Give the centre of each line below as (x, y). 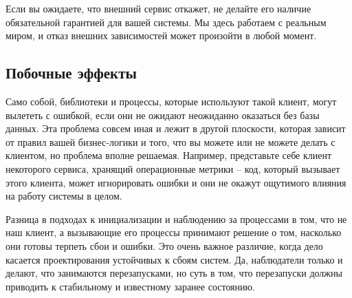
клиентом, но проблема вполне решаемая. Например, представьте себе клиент (169, 155)
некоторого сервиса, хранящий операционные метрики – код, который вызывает (173, 168)
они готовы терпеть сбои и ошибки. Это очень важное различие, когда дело (164, 245)
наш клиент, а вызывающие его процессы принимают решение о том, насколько (174, 232)
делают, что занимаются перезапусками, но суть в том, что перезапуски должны (174, 273)
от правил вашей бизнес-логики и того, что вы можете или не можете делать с (170, 141)
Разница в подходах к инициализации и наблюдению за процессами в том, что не (176, 219)
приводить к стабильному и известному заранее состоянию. (130, 286)
